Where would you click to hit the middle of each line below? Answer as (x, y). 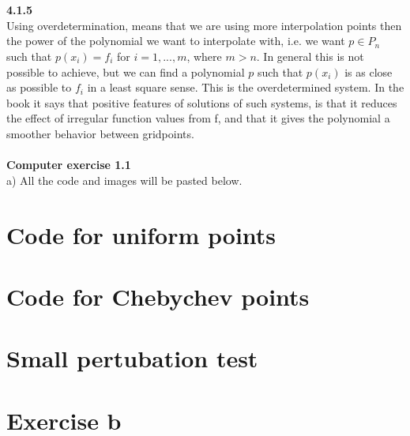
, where (204, 56)
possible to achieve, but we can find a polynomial (126, 71)
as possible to (39, 87)
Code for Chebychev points (158, 296)
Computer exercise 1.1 (69, 165)
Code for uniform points (141, 234)
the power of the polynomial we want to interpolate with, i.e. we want (176, 41)
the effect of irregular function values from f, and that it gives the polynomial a (198, 118)
